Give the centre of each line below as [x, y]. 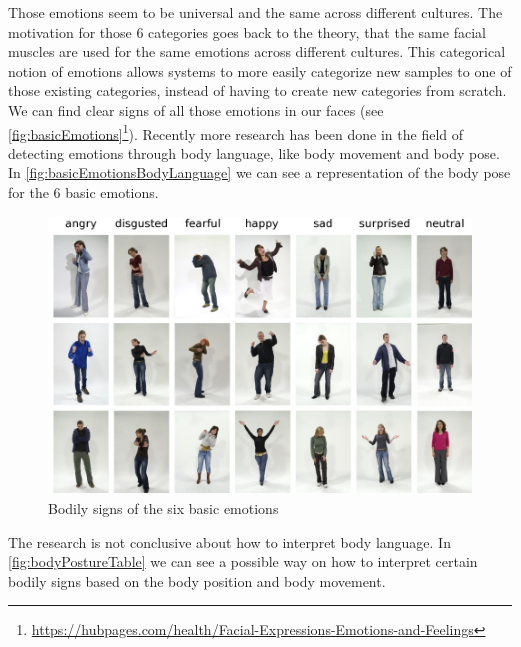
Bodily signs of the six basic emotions [163, 508]
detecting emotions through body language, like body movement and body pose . [254, 152]
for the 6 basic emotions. [83, 192]
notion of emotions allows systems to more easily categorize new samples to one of [260, 70]
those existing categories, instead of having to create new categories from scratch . [257, 90]
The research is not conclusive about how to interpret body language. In [229, 541]
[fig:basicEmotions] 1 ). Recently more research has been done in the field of [236, 132]
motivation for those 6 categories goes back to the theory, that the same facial [247, 31]
